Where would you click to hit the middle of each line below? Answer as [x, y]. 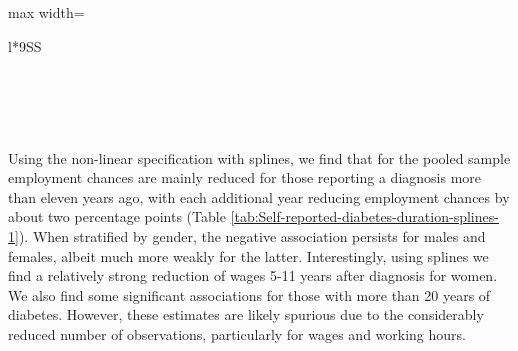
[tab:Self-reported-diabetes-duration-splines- [364, 216]
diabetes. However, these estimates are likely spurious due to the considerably [246, 314]
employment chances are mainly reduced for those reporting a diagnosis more [245, 177]
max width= [46, 12]
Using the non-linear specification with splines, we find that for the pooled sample [259, 157]
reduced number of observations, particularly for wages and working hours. [237, 333]
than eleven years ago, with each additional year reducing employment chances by [259, 196]
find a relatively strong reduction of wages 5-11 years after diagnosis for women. [253, 275]
